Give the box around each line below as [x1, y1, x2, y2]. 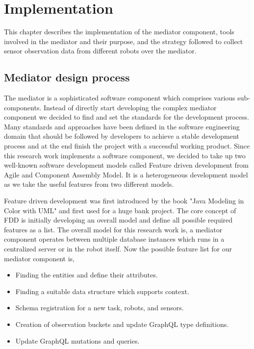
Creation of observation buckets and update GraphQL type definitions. [15, 319, 229, 329]
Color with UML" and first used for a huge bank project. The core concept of [4, 205, 236, 215]
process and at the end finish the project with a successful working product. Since [4, 141, 250, 151]
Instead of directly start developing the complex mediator [43, 102, 217, 112]
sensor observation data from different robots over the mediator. [4, 46, 197, 56]
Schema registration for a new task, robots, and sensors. [15, 302, 184, 313]
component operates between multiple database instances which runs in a [4, 234, 225, 244]
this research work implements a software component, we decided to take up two [4, 150, 246, 160]
